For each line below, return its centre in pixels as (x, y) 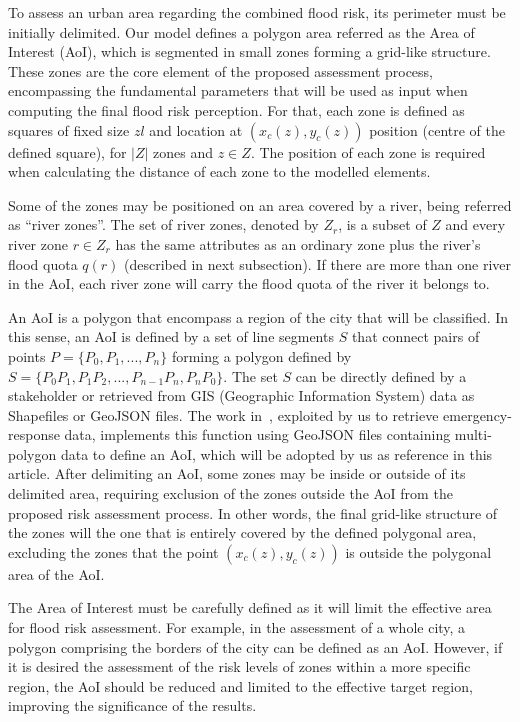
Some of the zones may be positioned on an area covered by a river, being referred (260, 204)
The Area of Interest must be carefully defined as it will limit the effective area (250, 607)
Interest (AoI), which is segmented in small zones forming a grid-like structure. (249, 51)
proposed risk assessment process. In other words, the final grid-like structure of (253, 512)
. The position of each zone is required (368, 151)
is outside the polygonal (418, 551)
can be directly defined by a (381, 375)
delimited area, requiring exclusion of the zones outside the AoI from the (230, 493)
